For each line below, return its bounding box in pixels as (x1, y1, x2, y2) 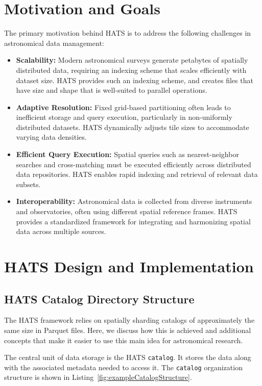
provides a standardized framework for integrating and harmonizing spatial (16, 216, 251, 226)
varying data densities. (16, 132, 87, 142)
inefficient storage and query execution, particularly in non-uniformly (16, 112, 232, 122)
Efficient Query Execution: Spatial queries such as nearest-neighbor (16, 149, 239, 160)
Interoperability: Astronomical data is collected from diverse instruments (16, 196, 252, 207)
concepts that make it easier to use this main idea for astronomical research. (4, 334, 243, 345)
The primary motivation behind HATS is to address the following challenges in (4, 28, 251, 38)
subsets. (16, 178, 41, 189)
